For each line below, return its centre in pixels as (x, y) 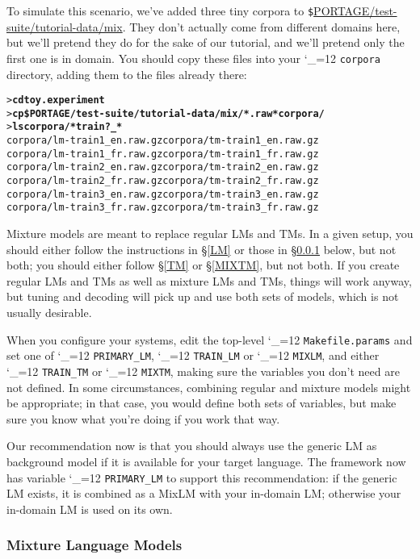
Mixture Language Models (94, 545)
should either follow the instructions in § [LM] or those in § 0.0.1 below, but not (202, 249)
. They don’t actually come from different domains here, (261, 26)
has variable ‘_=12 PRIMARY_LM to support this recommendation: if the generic (202, 477)
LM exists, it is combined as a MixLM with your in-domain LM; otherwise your (204, 493)
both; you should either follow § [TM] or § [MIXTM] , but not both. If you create (203, 265)
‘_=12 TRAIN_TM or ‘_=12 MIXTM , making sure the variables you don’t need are (203, 371)
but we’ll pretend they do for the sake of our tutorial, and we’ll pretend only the (206, 42)
